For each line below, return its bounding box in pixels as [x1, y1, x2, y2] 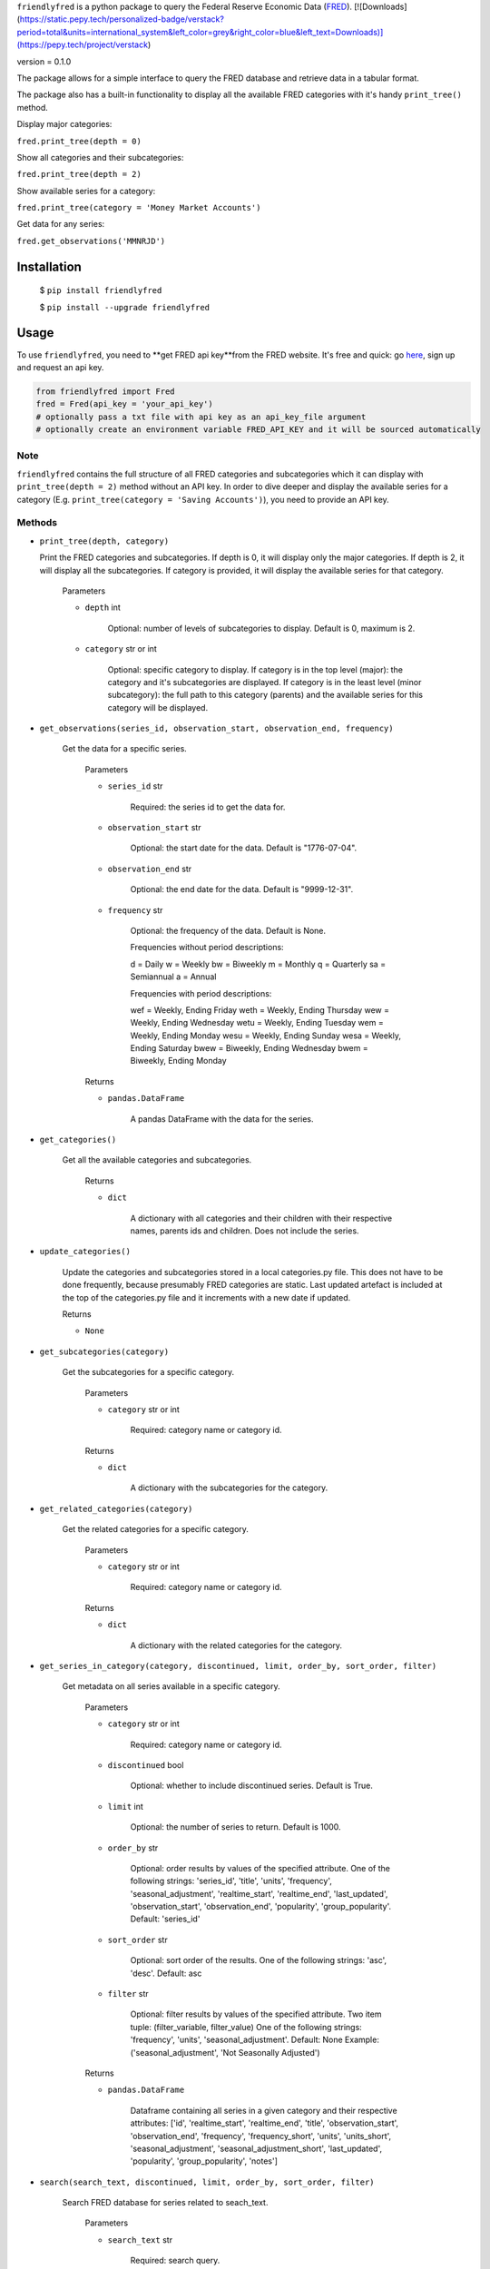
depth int [84, 602, 122, 613]
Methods [16, 516, 58, 529]
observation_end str [107, 863, 192, 874]
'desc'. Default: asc [130, 1968, 202, 1979]
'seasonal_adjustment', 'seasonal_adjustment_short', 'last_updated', [130, 2143, 383, 2154]
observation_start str [107, 822, 201, 833]
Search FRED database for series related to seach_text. [62, 2197, 269, 2208]
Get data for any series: [16, 219, 105, 230]
